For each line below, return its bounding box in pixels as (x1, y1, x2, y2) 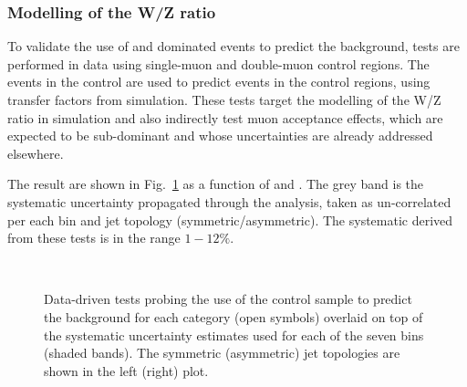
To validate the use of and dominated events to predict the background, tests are (7, 37, 460, 56)
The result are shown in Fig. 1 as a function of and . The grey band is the (7, 174, 424, 193)
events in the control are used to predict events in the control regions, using (7, 72, 431, 91)
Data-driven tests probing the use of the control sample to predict (44, 289, 412, 309)
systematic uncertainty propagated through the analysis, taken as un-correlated (7, 192, 451, 211)
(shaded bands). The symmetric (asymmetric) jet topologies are (44, 343, 400, 362)
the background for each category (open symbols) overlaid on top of (44, 307, 423, 326)
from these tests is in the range (7, 228, 181, 247)
